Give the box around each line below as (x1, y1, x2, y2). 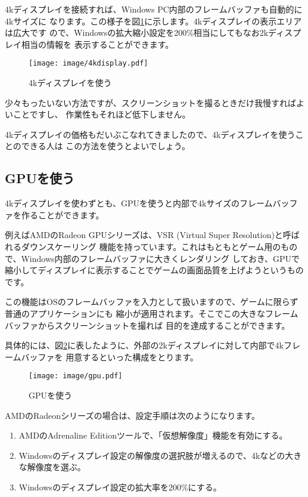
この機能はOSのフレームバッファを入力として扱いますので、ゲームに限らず (5, 295, 298, 308)
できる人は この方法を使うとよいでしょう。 (21, 140, 190, 152)
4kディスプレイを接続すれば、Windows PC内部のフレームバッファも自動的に (5, 3, 303, 15)
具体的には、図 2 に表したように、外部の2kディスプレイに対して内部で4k (5, 339, 284, 351)
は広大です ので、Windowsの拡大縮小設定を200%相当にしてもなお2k (5, 26, 269, 39)
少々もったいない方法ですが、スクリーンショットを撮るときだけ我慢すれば (5, 96, 297, 109)
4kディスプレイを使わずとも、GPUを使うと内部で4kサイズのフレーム (5, 197, 273, 209)
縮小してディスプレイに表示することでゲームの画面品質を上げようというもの (5, 264, 304, 276)
